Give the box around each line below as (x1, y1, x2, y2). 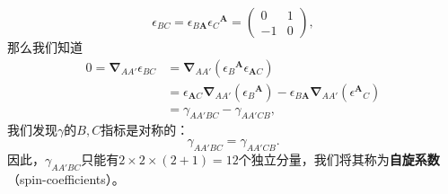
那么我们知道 (7, 38, 83, 56)
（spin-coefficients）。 (7, 169, 125, 188)
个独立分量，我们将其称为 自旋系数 (238, 149, 440, 168)
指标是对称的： (101, 120, 189, 139)
